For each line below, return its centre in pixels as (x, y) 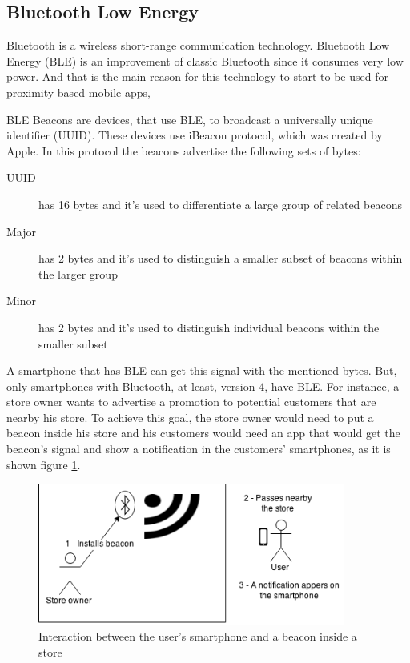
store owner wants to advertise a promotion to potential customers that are (191, 402)
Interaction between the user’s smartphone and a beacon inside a (198, 635)
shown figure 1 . (44, 464)
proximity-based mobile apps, (78, 92)
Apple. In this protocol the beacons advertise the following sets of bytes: (184, 150)
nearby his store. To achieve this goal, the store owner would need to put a (190, 417)
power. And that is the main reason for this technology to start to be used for (197, 76)
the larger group (78, 273)
